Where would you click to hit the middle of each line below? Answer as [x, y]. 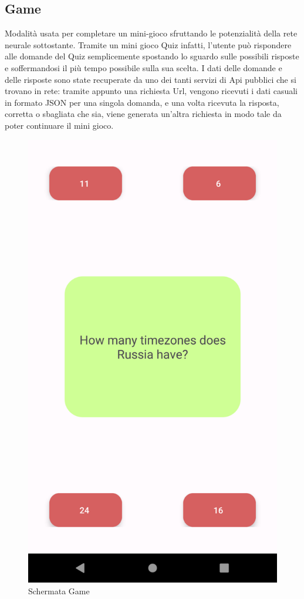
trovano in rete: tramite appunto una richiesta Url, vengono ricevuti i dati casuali [151, 91]
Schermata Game [59, 590]
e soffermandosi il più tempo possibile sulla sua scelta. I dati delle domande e [143, 67]
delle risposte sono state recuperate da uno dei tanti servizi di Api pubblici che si [151, 79]
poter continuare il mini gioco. [59, 125]
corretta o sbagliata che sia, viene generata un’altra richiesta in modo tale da [143, 114]
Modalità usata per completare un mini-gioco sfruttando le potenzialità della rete [151, 33]
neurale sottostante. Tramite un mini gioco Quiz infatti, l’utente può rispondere [148, 44]
